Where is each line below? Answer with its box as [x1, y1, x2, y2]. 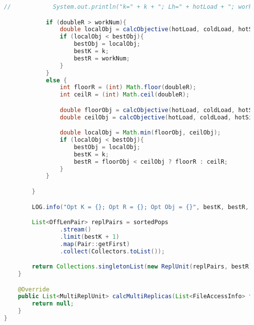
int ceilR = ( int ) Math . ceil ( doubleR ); [60, 91, 190, 98]
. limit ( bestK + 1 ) [60, 233, 120, 240]
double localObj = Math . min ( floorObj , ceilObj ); [60, 129, 221, 136]
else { [45, 76, 67, 84]
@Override [18, 286, 50, 293]
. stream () [60, 226, 91, 233]
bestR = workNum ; [74, 55, 130, 62]
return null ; [32, 300, 74, 307]
